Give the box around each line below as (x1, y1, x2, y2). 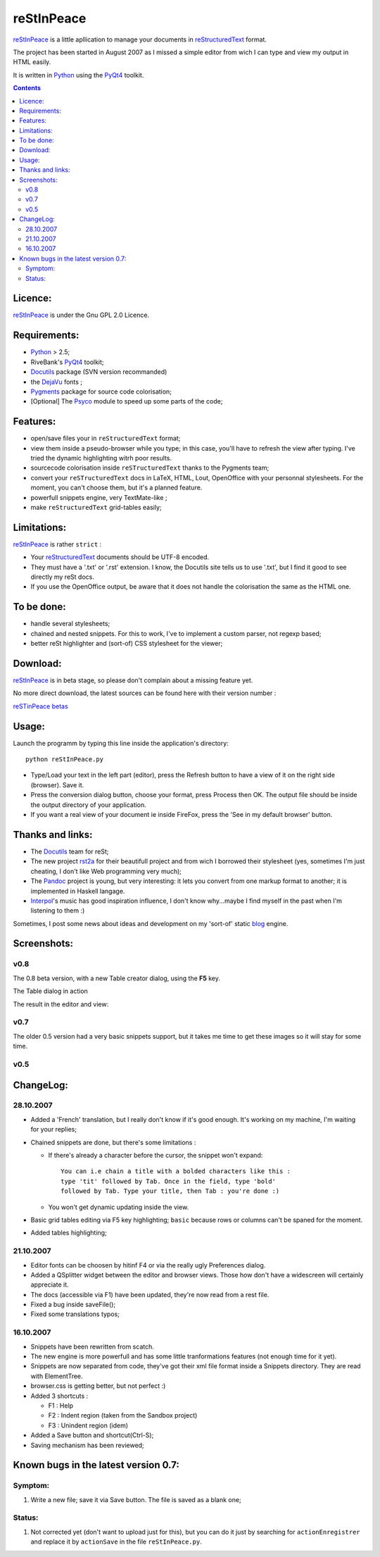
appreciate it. (30, 1280, 70, 1289)
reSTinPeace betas (13, 701, 68, 711)
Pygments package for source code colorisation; (30, 387, 172, 396)
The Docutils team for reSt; (30, 847, 109, 856)
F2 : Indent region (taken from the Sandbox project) (48, 1411, 198, 1420)
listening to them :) (30, 906, 85, 915)
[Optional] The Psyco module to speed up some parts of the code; (30, 397, 223, 406)
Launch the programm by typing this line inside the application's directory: (13, 739, 229, 747)
